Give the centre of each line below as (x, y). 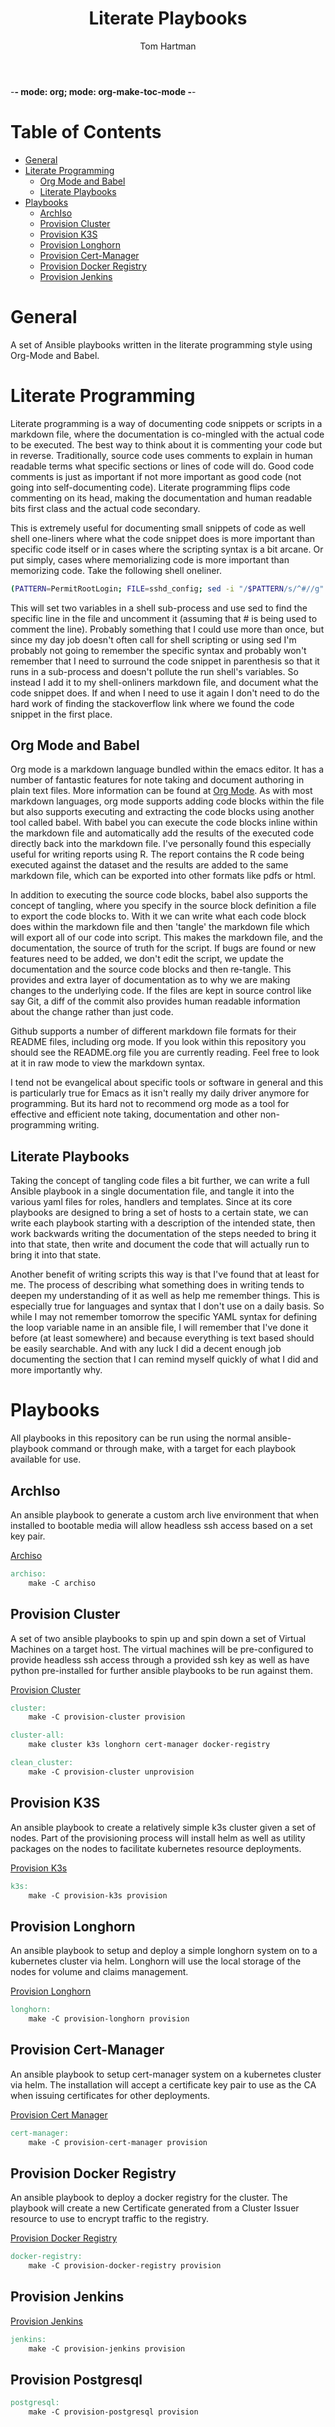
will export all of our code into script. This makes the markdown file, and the (166, 938)
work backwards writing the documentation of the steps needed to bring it (163, 1234)
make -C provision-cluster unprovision (111, 1772)
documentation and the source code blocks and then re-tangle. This (151, 969)
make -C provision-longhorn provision (109, 2019)
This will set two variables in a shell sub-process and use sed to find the (159, 608)
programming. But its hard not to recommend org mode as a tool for (150, 1104)
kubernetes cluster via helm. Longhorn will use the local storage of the (156, 1961)
